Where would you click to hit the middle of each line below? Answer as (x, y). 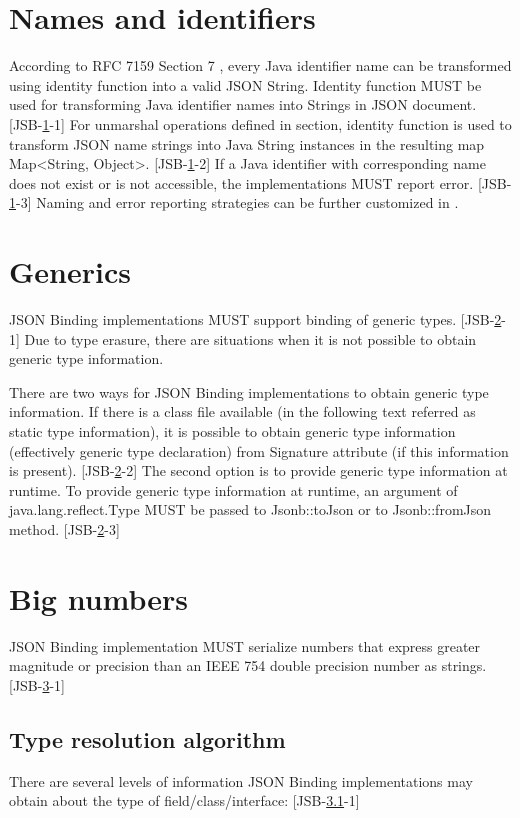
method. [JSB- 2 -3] (64, 528)
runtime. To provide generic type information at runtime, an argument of (233, 489)
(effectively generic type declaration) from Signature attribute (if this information (259, 450)
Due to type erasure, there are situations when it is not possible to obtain (250, 338)
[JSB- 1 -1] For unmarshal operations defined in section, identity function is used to (260, 123)
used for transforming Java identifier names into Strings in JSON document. (243, 104)
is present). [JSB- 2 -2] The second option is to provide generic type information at (258, 470)
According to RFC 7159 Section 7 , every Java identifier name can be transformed (260, 65)
